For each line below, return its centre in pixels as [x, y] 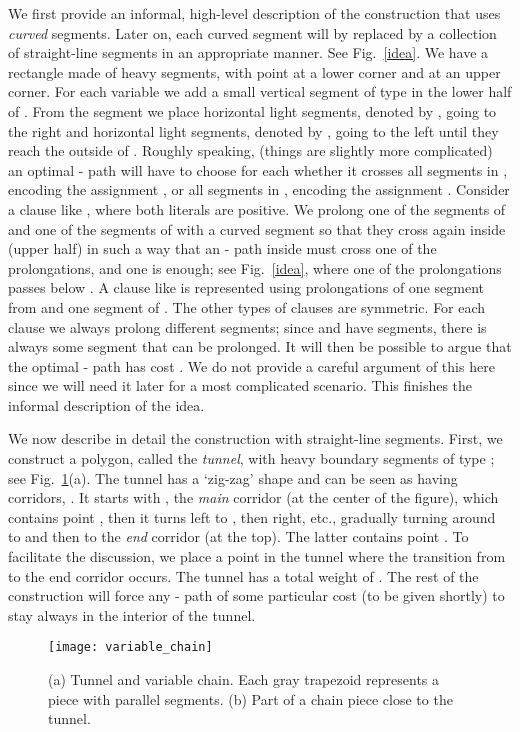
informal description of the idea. [106, 404]
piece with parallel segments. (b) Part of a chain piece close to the [250, 698]
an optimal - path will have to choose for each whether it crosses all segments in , [258, 169]
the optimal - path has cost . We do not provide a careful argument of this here [251, 365]
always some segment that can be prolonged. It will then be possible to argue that [260, 346]
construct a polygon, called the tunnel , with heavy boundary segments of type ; [251, 458]
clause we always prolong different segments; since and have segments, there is [247, 326]
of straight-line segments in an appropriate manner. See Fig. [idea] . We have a [248, 52]
